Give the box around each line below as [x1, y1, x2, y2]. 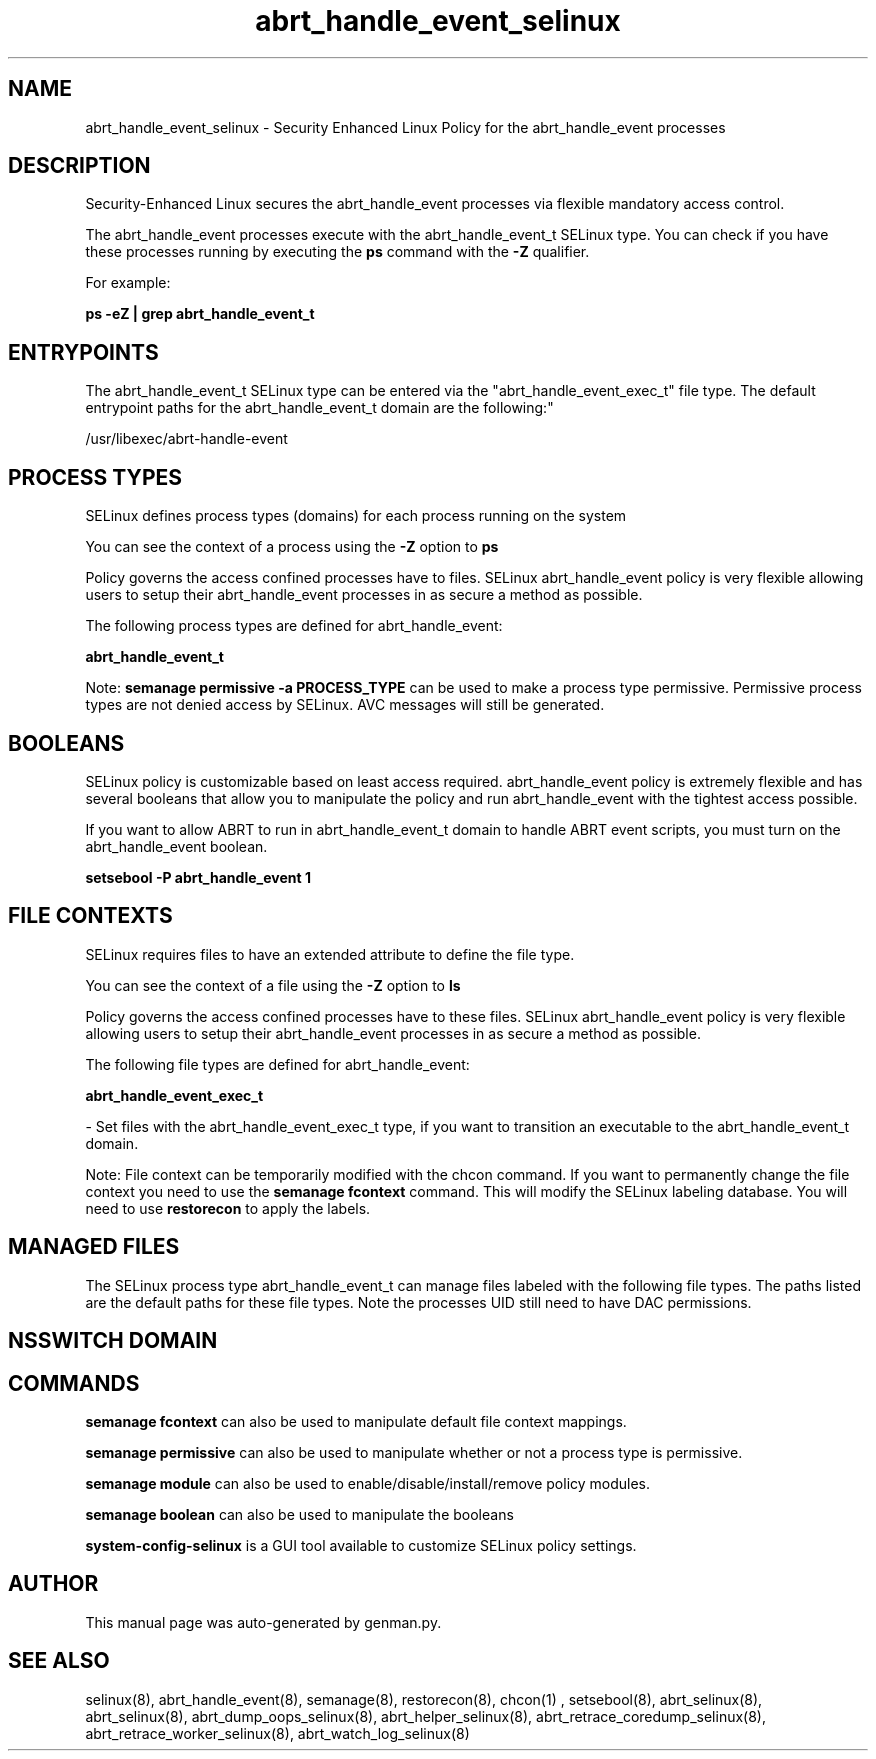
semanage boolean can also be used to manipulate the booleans [85, 1505, 514, 1523]
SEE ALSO [8, 1648, 110, 1674]
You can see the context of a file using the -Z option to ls [85, 976, 461, 994]
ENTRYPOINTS [8, 339, 159, 365]
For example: [85, 274, 171, 292]
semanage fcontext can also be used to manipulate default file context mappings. [85, 1412, 627, 1430]
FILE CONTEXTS [8, 903, 173, 929]
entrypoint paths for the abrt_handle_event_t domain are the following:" [85, 399, 554, 417]
